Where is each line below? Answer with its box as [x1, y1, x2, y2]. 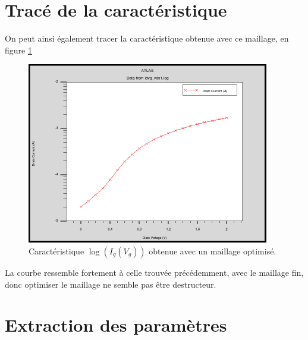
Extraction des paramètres [5, 313, 227, 337]
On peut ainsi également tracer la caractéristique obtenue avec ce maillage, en [5, 32, 289, 45]
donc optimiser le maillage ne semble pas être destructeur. [5, 278, 216, 290]
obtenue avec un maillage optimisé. [149, 244, 276, 257]
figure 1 [5, 43, 32, 56]
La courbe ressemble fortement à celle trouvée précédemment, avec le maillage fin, [5, 266, 304, 278]
